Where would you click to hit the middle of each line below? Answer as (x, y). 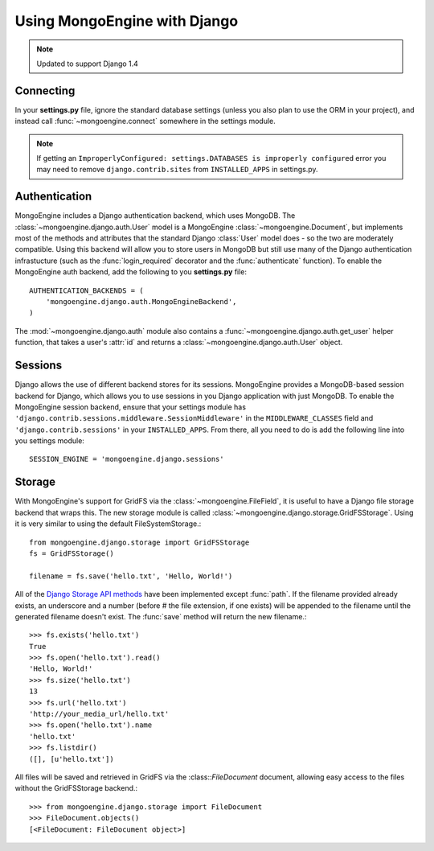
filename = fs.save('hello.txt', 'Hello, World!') (131, 576)
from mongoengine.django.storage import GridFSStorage (139, 542)
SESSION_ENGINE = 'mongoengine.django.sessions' (127, 459)
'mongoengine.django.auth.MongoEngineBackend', (141, 302)
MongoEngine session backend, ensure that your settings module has (131, 407)
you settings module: (49, 441)
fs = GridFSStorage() (72, 553)
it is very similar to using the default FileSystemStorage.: (108, 524)
